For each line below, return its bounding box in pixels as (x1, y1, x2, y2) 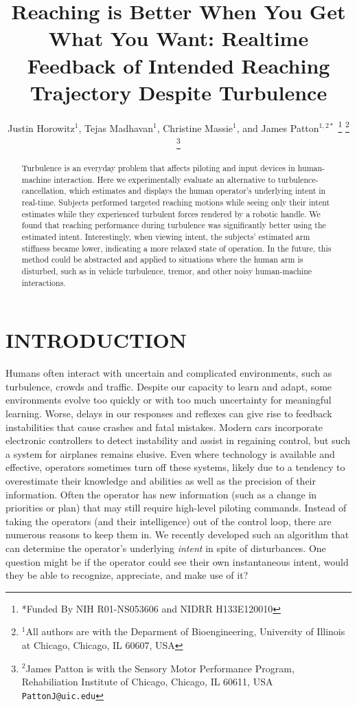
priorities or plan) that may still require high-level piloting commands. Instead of (5, 500, 347, 515)
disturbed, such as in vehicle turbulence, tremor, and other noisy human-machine (21, 265, 312, 276)
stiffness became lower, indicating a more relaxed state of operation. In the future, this (21, 242, 332, 254)
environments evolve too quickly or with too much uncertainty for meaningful (5, 393, 332, 407)
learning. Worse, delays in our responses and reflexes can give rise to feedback (5, 406, 332, 420)
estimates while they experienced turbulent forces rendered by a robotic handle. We (21, 208, 321, 219)
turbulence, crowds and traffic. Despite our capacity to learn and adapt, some (5, 379, 332, 393)
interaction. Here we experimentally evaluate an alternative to (54, 173, 275, 185)
